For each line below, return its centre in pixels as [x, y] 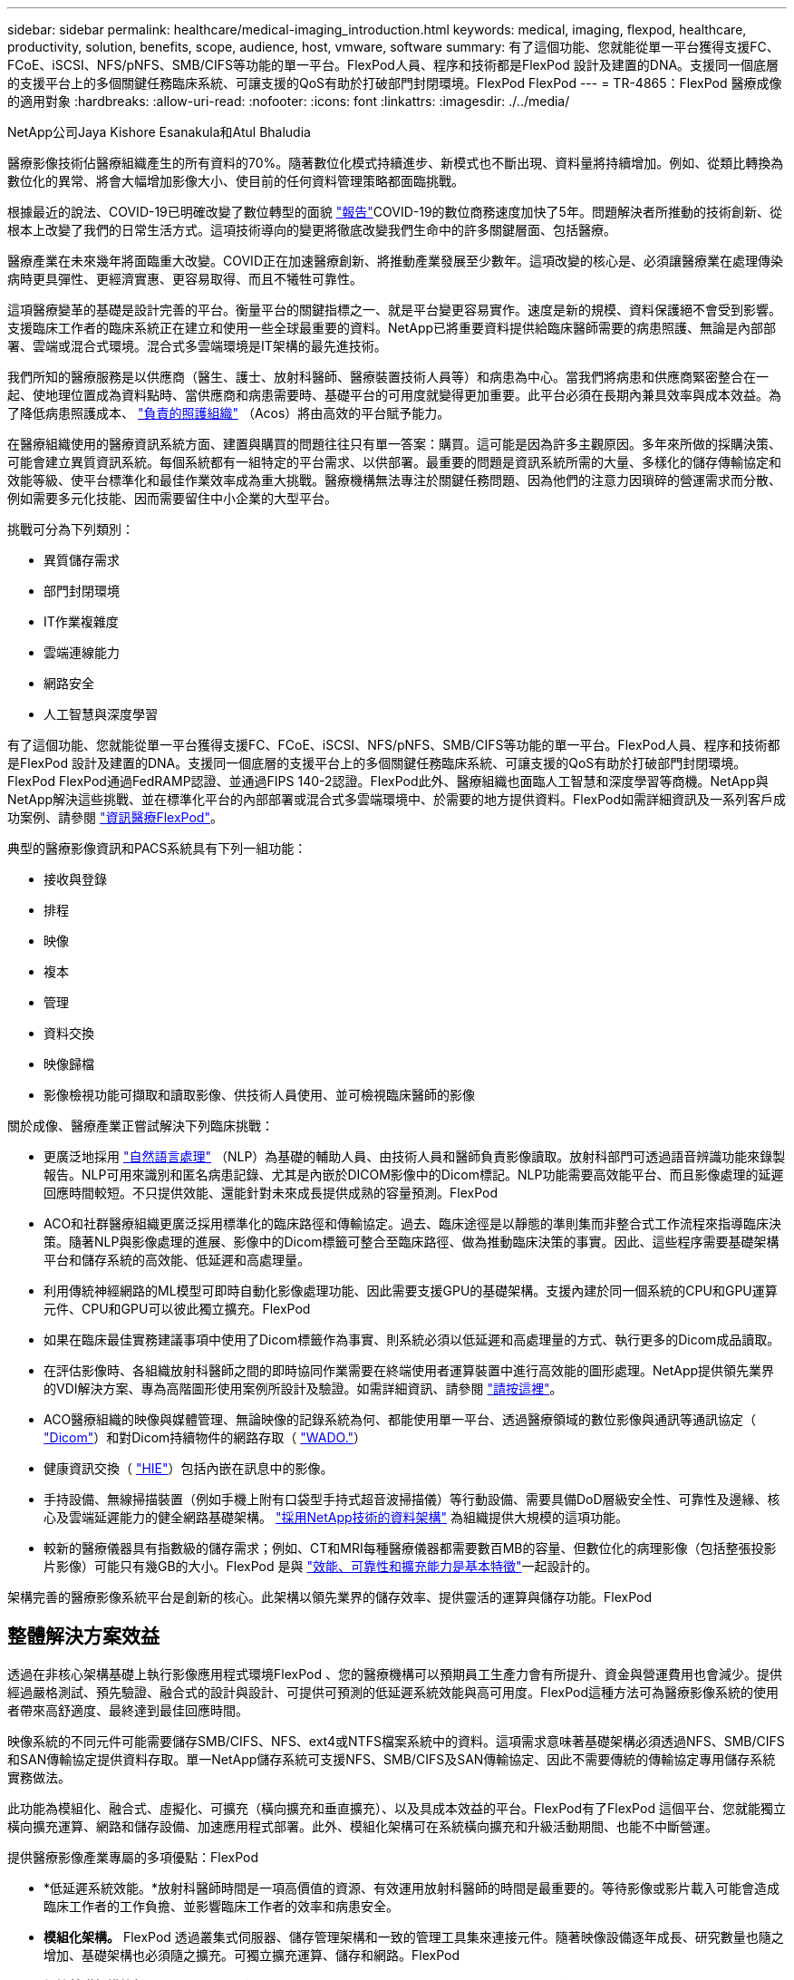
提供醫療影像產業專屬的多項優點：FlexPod [133, 1857]
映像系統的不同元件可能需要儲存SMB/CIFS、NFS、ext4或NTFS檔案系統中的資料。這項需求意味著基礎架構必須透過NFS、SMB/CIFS [396, 1741]
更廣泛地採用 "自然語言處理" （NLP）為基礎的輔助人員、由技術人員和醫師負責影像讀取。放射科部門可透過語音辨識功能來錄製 [415, 1156]
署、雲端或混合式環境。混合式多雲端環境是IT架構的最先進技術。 [197, 346]
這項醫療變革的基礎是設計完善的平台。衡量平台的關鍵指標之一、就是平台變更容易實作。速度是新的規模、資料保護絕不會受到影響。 [394, 310]
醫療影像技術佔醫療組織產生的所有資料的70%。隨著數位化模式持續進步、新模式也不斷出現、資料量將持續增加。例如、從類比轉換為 [396, 163]
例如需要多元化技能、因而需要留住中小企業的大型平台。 [172, 498]
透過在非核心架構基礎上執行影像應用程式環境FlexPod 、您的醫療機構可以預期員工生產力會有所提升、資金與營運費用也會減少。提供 [395, 1674]
